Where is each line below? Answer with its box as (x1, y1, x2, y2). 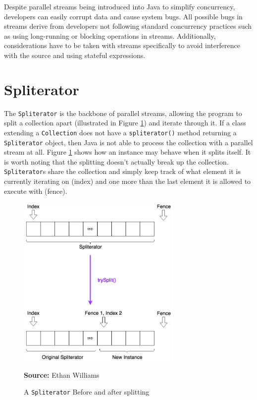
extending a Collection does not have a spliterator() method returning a (4, 127, 237, 137)
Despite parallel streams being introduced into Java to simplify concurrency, (4, 1, 235, 11)
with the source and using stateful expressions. (4, 50, 146, 60)
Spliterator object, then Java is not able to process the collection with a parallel (4, 137, 253, 147)
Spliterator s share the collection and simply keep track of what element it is (4, 166, 241, 176)
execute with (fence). (4, 185, 67, 196)
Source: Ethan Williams (24, 370, 100, 380)
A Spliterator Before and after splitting (24, 386, 150, 397)
